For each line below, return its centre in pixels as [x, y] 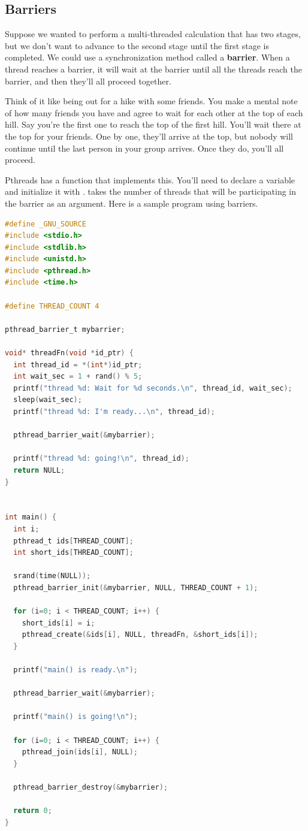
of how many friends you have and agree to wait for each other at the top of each [154, 112]
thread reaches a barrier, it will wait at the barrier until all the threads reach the [153, 69]
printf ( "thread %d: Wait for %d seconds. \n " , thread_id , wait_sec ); [153, 388]
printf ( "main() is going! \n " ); [76, 717]
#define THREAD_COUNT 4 [52, 306]
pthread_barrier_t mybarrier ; [65, 329]
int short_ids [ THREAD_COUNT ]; [73, 553]
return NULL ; [39, 470]
